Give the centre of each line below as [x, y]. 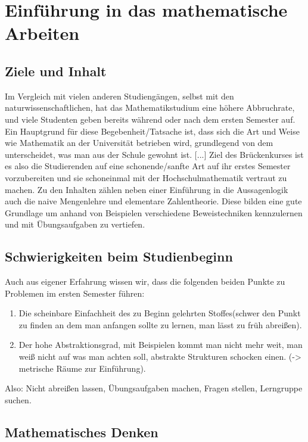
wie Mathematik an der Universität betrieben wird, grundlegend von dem [139, 143]
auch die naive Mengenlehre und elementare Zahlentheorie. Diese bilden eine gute [153, 201]
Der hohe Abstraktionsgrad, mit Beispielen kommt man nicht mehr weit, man [161, 345]
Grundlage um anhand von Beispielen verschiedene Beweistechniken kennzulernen [154, 212]
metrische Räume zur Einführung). [82, 368]
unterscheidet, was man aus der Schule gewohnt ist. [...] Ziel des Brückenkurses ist [154, 154]
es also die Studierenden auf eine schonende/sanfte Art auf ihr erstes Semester [148, 166]
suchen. [18, 399]
